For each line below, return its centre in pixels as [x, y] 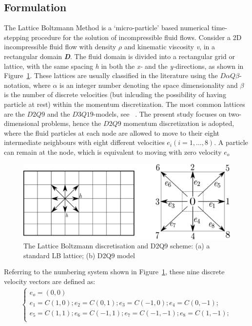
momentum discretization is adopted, [179, 123]
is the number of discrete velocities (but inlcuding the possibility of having [115, 94]
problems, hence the [71, 123]
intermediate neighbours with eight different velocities [84, 142]
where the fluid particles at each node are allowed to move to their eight [112, 132]
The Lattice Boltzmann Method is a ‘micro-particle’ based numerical [107, 28]
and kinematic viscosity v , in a [169, 47]
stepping [17, 37]
